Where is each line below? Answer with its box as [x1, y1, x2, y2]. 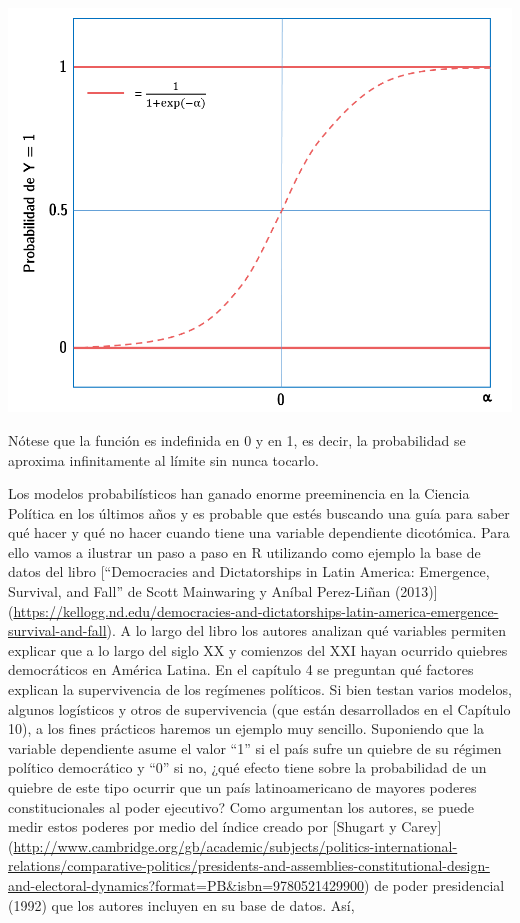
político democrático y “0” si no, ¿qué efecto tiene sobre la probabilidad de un [8, 757, 487, 778]
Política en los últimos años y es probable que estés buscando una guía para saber [8, 502, 510, 523]
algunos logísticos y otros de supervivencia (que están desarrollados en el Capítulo [8, 698, 511, 719]
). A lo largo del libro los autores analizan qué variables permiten [106, 620, 506, 641]
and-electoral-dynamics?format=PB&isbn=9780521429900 [8, 874, 365, 895]
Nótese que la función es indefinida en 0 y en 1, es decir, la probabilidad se [8, 429, 466, 450]
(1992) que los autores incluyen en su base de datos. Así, [8, 894, 355, 915]
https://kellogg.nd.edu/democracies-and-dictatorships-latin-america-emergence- [13, 600, 499, 621]
